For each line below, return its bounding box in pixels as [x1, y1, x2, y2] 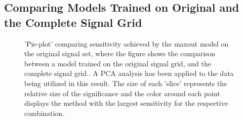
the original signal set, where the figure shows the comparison [24, 48, 216, 59]
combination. [24, 107, 64, 118]
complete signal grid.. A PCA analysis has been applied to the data [24, 68, 234, 78]
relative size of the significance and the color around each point [24, 88, 220, 98]
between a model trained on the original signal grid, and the [24, 58, 211, 68]
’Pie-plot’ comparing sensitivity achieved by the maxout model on [24, 38, 229, 49]
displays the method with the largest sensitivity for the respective [24, 98, 228, 108]
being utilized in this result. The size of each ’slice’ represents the [24, 77, 227, 88]
